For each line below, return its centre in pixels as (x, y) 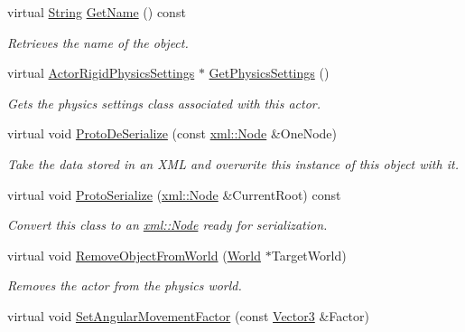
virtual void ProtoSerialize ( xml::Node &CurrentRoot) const (174, 194)
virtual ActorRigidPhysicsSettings (101, 73)
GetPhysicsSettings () (269, 73)
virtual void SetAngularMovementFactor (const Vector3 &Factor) (188, 315)
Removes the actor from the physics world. (125, 285)
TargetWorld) (309, 255)
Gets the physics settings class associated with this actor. (164, 103)
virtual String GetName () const (97, 12)
